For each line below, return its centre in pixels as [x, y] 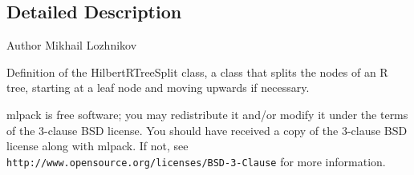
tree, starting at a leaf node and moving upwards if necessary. [158, 87]
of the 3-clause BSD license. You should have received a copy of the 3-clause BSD [207, 130]
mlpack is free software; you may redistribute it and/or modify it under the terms [207, 114]
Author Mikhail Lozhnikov [72, 45]
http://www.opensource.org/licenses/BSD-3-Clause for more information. [196, 161]
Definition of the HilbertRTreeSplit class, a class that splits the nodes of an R [197, 72]
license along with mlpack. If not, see [97, 146]
